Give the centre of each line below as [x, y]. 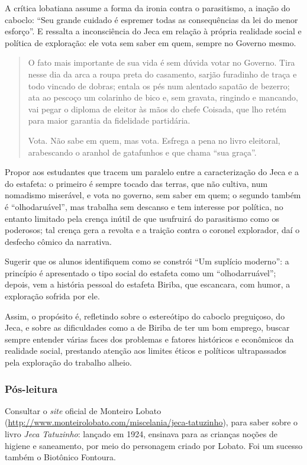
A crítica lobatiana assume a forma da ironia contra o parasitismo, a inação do [148, 8]
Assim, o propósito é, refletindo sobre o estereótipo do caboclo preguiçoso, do [145, 316]
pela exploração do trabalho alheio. [68, 362]
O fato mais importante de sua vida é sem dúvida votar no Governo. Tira [161, 62]
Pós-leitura [31, 388]
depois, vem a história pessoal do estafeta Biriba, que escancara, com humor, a [148, 284]
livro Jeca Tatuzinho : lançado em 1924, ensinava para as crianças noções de [141, 434]
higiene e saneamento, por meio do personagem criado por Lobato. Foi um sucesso [154, 445]
